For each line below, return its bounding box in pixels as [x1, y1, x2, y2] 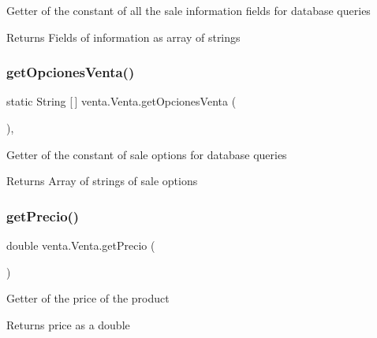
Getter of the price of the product [6, 290, 170, 306]
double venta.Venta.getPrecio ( [6, 237, 155, 253]
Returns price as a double [6, 316, 130, 332]
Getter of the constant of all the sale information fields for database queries [6, 2, 371, 18]
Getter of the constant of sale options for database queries [6, 146, 287, 162]
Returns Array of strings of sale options [6, 173, 198, 189]
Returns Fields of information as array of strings [6, 28, 241, 45]
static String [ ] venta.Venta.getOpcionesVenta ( [6, 93, 237, 110]
